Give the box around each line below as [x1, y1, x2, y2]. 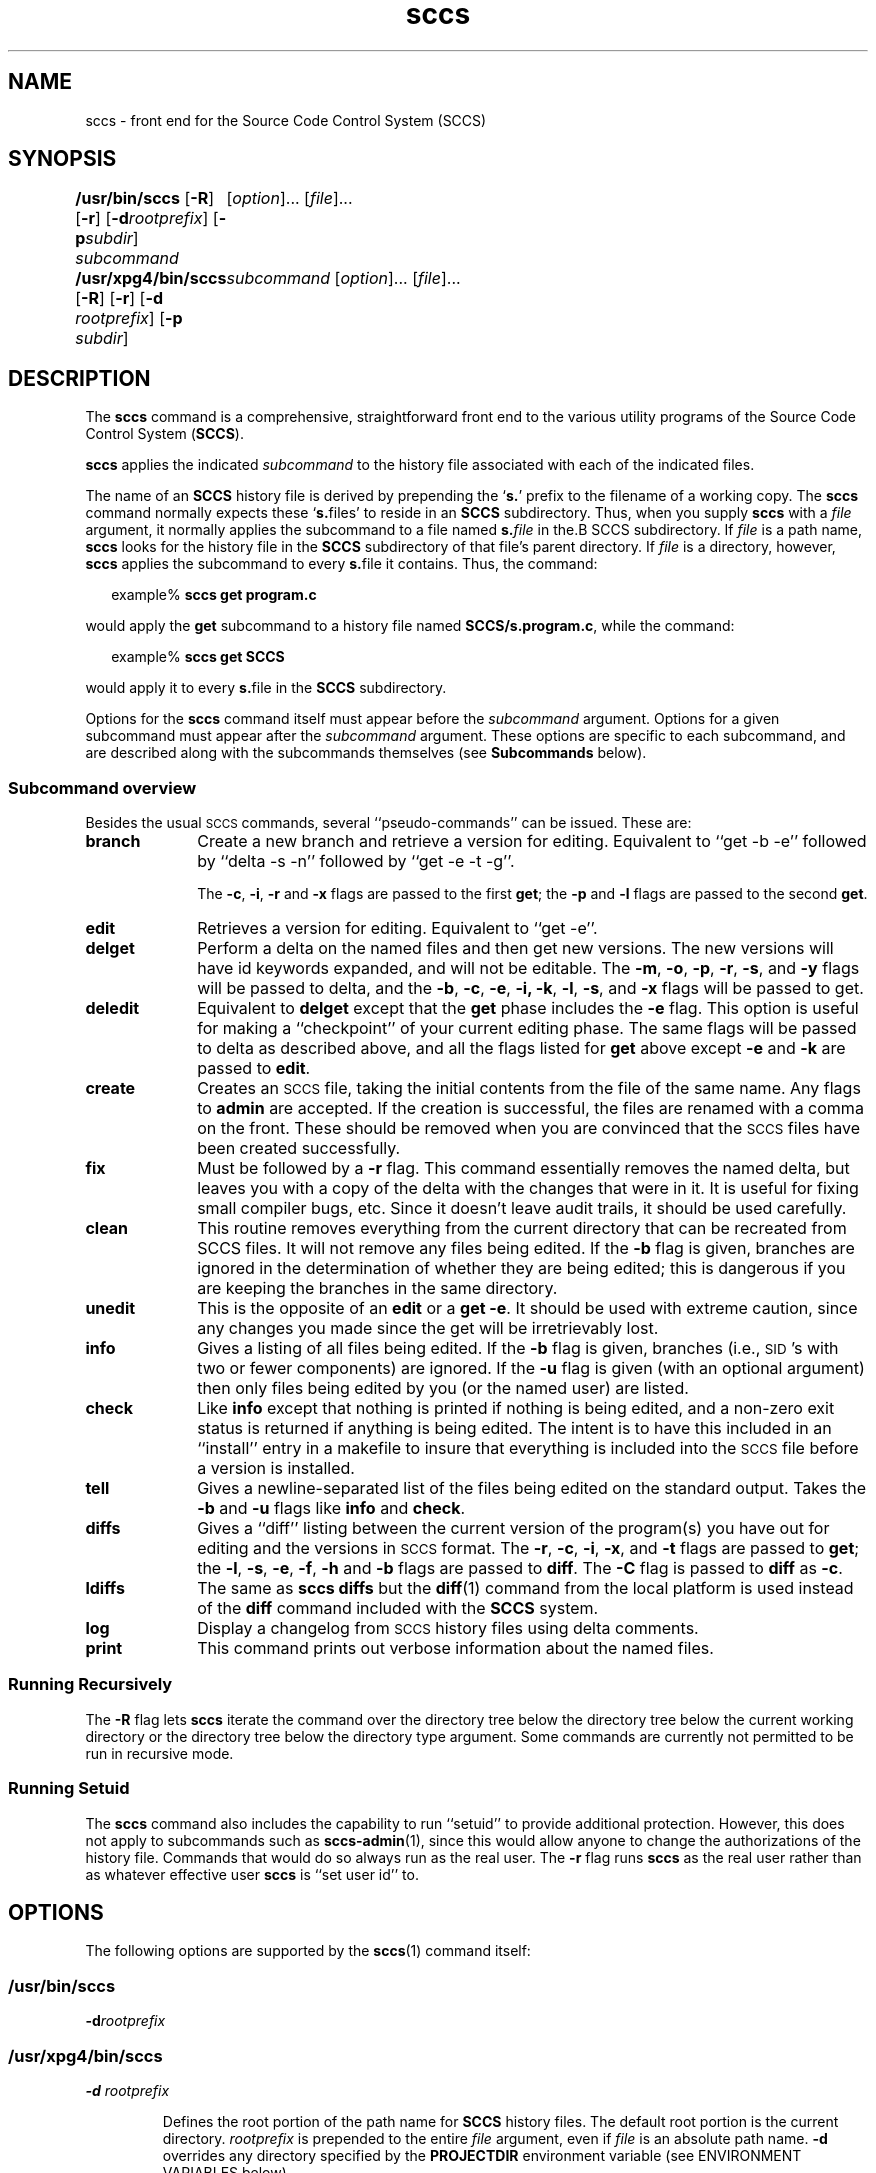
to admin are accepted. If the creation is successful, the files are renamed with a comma [197, 1098, 864, 1119]
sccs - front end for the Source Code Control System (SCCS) [85, 111, 487, 129]
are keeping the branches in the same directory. [197, 1278, 558, 1299]
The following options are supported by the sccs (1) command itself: [85, 1942, 531, 1960]
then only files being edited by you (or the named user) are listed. [197, 1378, 689, 1399]
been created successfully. [197, 1138, 401, 1159]
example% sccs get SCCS [111, 648, 285, 666]
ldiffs [85, 1578, 125, 1599]
